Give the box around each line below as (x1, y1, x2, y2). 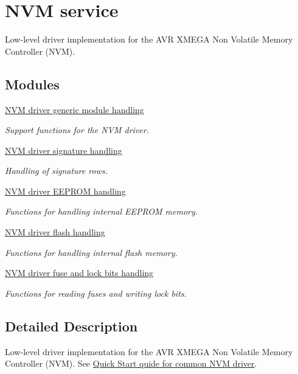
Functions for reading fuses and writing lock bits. (5, 286, 187, 299)
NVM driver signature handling (5, 144, 122, 156)
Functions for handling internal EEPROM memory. (5, 205, 198, 218)
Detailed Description (5, 316, 138, 335)
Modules (5, 74, 60, 93)
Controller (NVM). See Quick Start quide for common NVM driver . (5, 357, 257, 370)
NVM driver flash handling (5, 226, 105, 238)
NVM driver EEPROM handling (5, 184, 126, 197)
